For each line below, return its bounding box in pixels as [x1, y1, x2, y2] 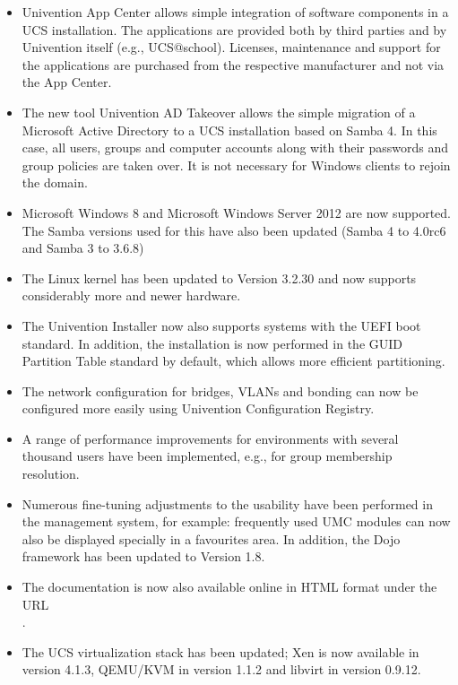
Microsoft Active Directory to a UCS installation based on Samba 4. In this [22, 120, 437, 139]
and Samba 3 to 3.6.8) [22, 238, 144, 257]
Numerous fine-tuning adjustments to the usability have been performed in [22, 494, 433, 513]
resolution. [22, 464, 80, 483]
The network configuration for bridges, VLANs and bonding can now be [22, 381, 419, 400]
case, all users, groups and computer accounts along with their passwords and [22, 138, 449, 157]
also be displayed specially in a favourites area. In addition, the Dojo [22, 529, 401, 548]
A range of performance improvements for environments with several [22, 429, 399, 447]
